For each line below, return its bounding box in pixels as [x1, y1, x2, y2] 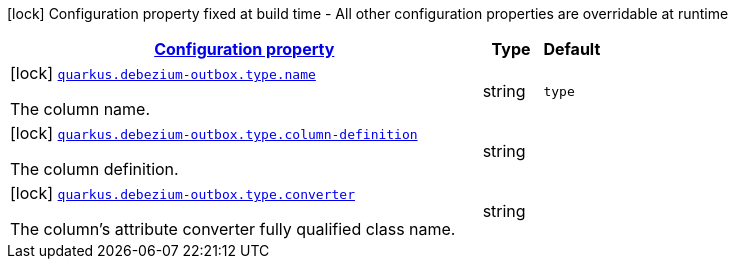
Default [543, 39, 601, 59]
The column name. [10, 99, 151, 119]
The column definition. [10, 159, 179, 179]
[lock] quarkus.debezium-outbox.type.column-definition [10, 123, 418, 143]
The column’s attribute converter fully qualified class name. [10, 219, 456, 239]
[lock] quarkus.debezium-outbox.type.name [10, 63, 316, 83]
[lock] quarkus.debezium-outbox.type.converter [10, 183, 355, 203]
